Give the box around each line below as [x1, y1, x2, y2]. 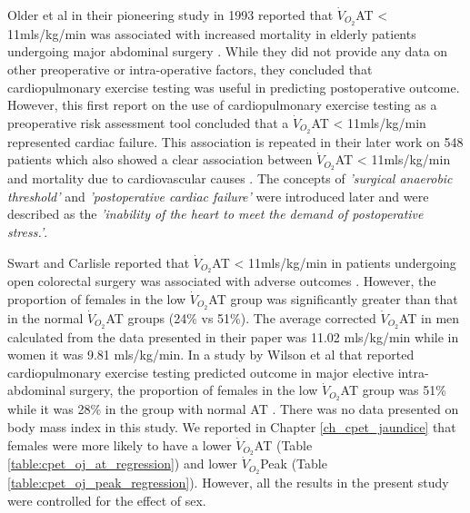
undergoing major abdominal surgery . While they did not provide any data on [7, 42, 448, 61]
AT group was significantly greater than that [208, 289, 458, 308]
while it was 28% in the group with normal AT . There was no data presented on [7, 400, 459, 419]
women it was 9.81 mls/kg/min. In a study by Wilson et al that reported [7, 345, 415, 364]
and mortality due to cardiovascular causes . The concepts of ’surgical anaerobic [7, 169, 453, 188]
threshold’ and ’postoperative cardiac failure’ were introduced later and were [7, 186, 429, 205]
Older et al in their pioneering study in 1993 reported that [7, 5, 334, 24]
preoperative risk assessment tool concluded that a [7, 113, 289, 132]
